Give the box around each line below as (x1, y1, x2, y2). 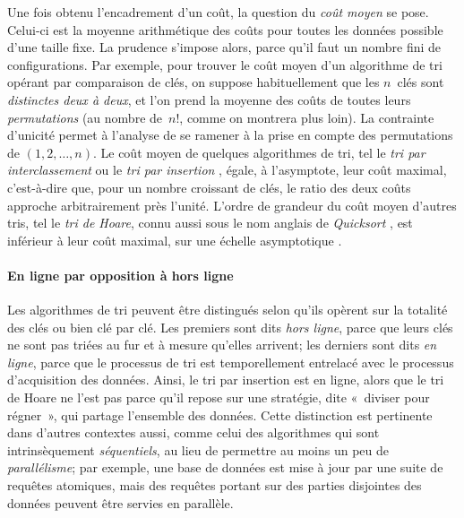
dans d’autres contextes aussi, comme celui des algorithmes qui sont (7, 423, 380, 442)
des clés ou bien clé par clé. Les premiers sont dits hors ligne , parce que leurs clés (7, 317, 453, 336)
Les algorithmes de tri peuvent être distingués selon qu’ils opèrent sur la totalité (7, 300, 448, 319)
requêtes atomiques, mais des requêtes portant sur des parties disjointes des (7, 476, 422, 495)
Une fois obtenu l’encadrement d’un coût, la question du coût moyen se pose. (7, 3, 429, 21)
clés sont (397, 73, 444, 91)
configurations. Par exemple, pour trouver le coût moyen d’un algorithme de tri (7, 55, 443, 73)
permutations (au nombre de (7, 108, 163, 126)
